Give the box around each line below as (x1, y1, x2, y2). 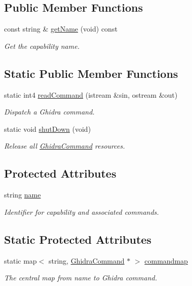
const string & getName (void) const (4, 23, 118, 34)
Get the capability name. (4, 40, 80, 51)
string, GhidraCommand (48, 255, 125, 266)
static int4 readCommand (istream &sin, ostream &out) (4, 89, 178, 100)
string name (4, 189, 41, 200)
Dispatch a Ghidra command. (4, 106, 95, 117)
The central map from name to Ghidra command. (4, 272, 157, 283)
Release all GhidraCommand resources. (4, 140, 125, 151)
